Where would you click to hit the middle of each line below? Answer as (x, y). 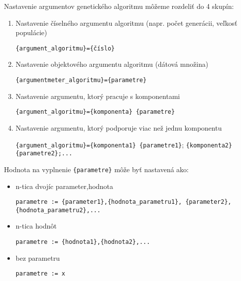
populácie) (31, 32)
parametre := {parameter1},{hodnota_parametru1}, (99, 202)
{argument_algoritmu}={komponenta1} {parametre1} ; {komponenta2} (124, 144)
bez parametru (38, 258)
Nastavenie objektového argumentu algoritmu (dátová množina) (112, 64)
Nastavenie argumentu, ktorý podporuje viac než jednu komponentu (119, 127)
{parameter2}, (208, 202)
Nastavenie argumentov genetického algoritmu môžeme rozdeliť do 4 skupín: (119, 6)
